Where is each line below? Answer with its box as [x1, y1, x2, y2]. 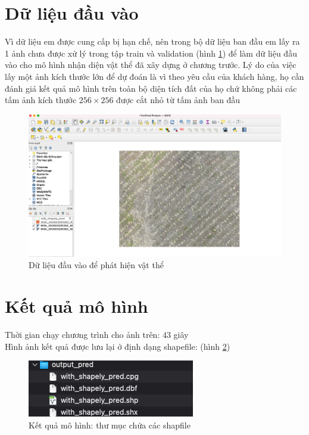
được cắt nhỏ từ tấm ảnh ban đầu [116, 94, 241, 106]
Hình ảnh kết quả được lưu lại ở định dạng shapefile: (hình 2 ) [5, 340, 230, 352]
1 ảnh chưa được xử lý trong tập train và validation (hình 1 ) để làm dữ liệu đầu [5, 46, 297, 59]
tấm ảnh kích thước [5, 94, 77, 106]
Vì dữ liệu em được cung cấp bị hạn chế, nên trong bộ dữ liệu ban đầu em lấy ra [5, 35, 300, 48]
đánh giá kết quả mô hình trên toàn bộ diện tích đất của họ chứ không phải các [5, 82, 297, 94]
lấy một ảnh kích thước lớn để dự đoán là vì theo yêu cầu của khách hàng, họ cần [5, 70, 304, 82]
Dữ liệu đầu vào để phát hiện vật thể [29, 259, 164, 271]
